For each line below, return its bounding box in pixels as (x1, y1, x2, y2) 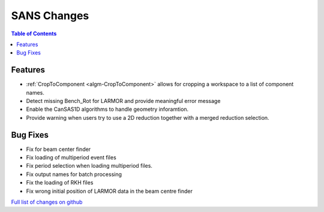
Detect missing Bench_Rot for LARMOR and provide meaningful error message (26, 98, 221, 105)
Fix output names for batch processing (26, 171, 122, 178)
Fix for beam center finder (26, 146, 91, 153)
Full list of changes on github (11, 198, 83, 206)
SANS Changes (11, 9, 89, 22)
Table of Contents (11, 30, 57, 37)
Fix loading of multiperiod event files (26, 154, 116, 161)
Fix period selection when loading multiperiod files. (26, 162, 153, 169)
